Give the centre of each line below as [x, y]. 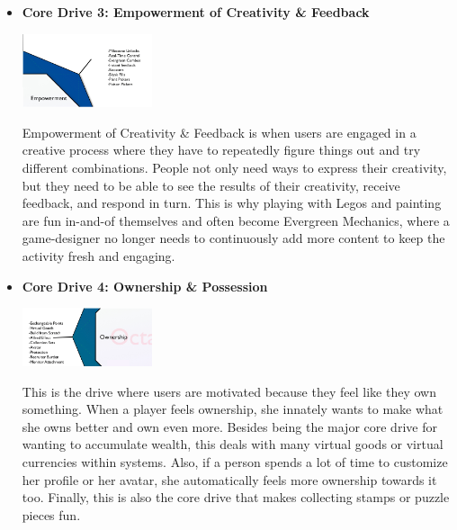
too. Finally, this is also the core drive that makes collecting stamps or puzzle [236, 497]
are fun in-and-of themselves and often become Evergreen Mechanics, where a [236, 220]
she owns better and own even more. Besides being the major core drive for [229, 426]
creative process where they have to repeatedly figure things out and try [221, 150]
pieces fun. [51, 514]
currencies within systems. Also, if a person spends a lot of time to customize [235, 462]
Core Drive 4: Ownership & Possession [145, 286]
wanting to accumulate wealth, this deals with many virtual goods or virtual [233, 444]
